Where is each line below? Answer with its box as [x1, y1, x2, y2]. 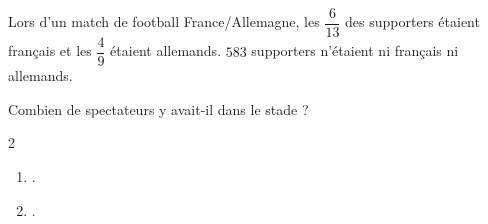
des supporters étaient [345, 11, 480, 32]
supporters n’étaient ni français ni [251, 40, 459, 61]
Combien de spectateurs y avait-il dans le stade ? [8, 98, 309, 119]
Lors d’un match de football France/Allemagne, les [8, 11, 320, 32]
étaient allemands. [110, 40, 222, 61]
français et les [8, 40, 92, 61]
